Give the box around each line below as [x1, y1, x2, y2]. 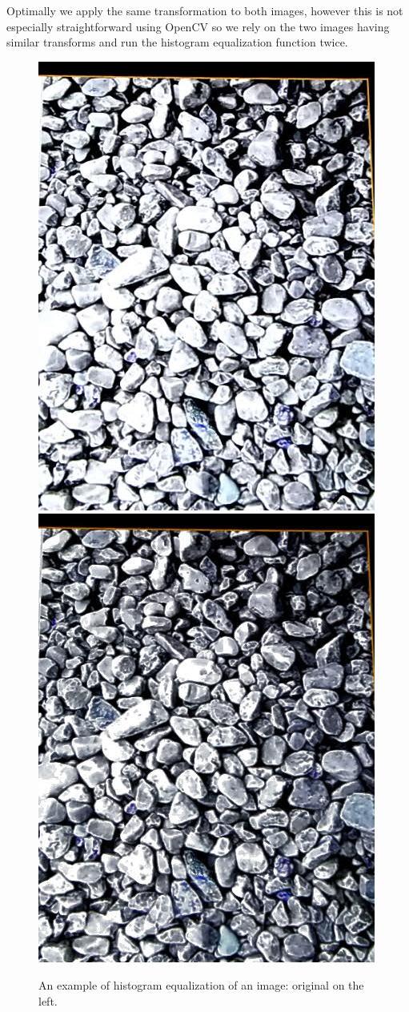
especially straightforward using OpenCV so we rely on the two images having [6, 18, 390, 34]
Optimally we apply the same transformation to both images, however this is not [6, 2, 403, 18]
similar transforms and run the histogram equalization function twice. [6, 34, 348, 50]
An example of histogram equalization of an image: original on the [38, 976, 364, 993]
